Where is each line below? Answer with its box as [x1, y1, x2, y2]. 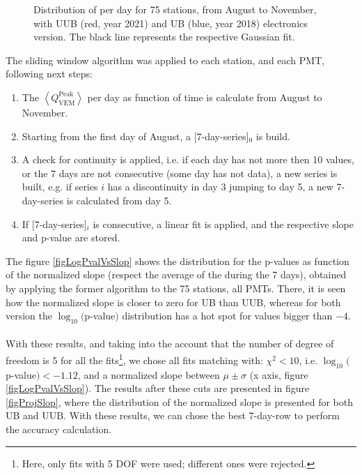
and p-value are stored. [22, 230, 120, 245]
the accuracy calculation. [6, 421, 112, 436]
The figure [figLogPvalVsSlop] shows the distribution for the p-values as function [6, 253, 349, 268]
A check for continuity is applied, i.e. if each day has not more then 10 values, [22, 152, 354, 167]
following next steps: [6, 66, 93, 81]
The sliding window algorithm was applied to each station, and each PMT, [6, 52, 325, 67]
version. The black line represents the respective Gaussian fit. [33, 29, 295, 44]
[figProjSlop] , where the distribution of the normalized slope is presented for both [6, 394, 353, 409]
